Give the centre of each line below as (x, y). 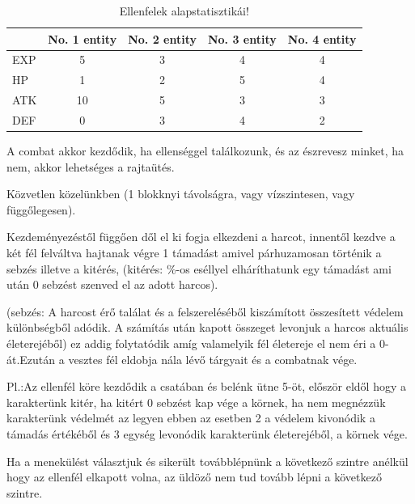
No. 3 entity (242, 38)
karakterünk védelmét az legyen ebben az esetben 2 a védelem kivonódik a (191, 418)
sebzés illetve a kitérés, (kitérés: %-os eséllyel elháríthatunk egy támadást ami (199, 268)
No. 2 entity (162, 38)
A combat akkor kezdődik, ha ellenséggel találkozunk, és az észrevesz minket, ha (205, 151)
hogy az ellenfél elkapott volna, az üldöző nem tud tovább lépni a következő (194, 477)
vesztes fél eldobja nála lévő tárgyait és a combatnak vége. (213, 359)
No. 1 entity (83, 38)
